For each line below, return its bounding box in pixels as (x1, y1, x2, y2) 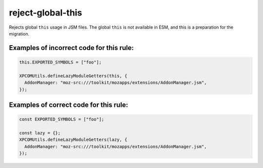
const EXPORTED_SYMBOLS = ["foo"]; (19, 117, 104, 122)
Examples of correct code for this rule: (9, 101, 129, 109)
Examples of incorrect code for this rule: (9, 44, 134, 52)
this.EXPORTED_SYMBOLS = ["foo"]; (19, 59, 102, 65)
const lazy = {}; (19, 130, 61, 135)
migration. (9, 31, 30, 36)
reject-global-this (9, 7, 82, 18)
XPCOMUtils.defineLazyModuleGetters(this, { (19, 73, 128, 79)
